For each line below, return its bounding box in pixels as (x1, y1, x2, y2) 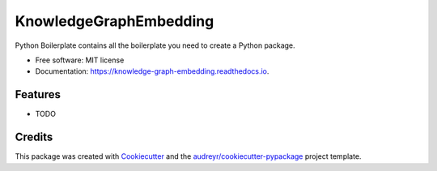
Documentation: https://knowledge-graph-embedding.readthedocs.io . (35, 66, 269, 76)
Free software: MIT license (35, 55, 125, 65)
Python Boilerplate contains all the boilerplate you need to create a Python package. (15, 41, 295, 50)
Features (15, 88, 61, 101)
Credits (15, 130, 53, 144)
